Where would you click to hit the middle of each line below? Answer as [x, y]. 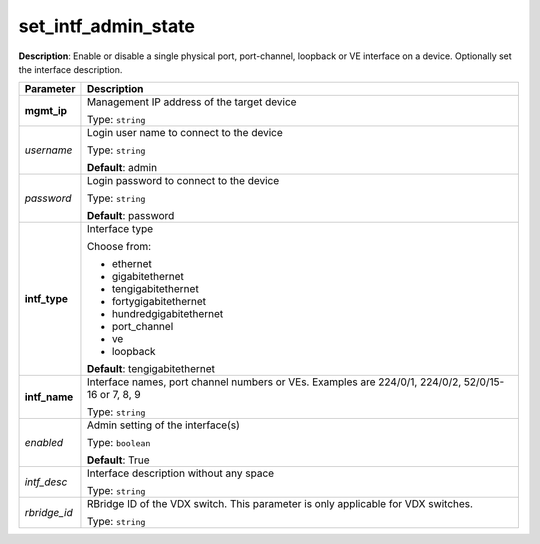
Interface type [120, 229]
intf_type [46, 299]
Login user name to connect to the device [185, 133]
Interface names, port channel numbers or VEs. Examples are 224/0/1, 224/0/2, [274, 382]
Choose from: [119, 247]
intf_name [49, 397]
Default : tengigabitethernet [150, 369]
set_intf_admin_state [106, 26]
